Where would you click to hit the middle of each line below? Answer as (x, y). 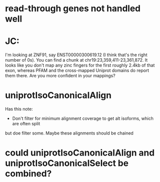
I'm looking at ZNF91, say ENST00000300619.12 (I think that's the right (76, 55)
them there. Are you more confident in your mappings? (60, 76)
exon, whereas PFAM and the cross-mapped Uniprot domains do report (77, 70)
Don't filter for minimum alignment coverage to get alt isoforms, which (83, 118)
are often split (26, 124)
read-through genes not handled (73, 9)
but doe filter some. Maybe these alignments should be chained (69, 133)
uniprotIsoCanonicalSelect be (67, 163)
